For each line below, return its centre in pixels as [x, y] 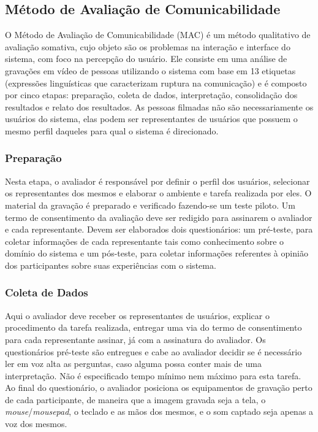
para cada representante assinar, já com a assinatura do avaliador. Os [135, 339]
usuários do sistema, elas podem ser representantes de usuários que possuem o [151, 119]
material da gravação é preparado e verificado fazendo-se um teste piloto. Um [150, 205]
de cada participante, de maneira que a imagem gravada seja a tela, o [135, 399]
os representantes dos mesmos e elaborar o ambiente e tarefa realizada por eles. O [158, 193]
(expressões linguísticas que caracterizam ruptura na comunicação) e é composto [156, 83]
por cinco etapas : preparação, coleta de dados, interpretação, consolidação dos [151, 95]
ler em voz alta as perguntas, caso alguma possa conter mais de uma [133, 364]
